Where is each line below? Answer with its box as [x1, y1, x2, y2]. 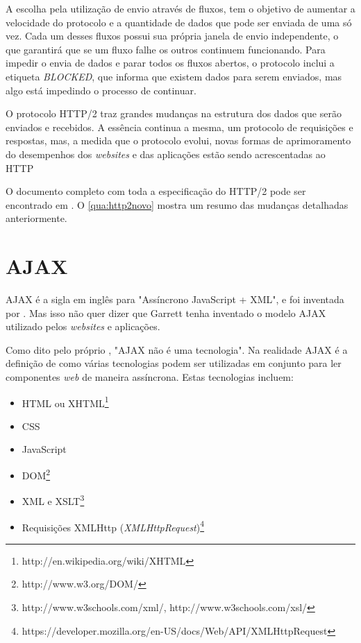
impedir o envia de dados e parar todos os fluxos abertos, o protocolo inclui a [6, 55, 335, 70]
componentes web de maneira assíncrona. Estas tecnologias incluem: [6, 370, 294, 384]
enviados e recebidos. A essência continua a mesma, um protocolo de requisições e [6, 119, 353, 134]
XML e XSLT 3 [22, 492, 85, 508]
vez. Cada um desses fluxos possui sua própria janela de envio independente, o [6, 28, 339, 43]
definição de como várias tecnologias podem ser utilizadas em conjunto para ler [6, 356, 342, 370]
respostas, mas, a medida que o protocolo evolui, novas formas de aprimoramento [6, 133, 351, 148]
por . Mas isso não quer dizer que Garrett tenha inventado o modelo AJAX [6, 305, 326, 320]
